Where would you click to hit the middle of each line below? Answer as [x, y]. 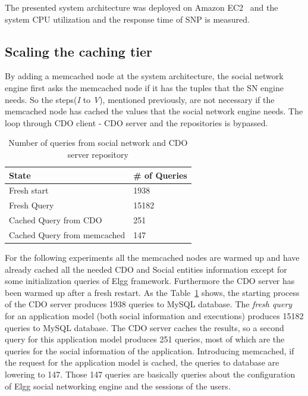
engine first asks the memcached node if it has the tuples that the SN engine [144, 87]
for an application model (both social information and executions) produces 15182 [154, 315]
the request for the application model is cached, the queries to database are [142, 362]
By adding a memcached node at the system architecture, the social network [144, 76]
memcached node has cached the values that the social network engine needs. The [154, 111]
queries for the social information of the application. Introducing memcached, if [150, 350]
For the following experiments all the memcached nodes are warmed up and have [152, 258]
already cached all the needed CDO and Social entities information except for [146, 269]
